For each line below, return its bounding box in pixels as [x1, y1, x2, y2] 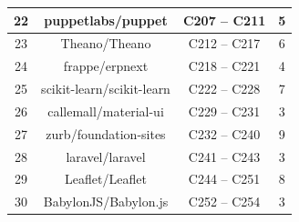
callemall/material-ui [47, 101, 164, 120]
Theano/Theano [60, 34, 151, 53]
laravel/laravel [66, 146, 146, 166]
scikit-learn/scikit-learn [41, 79, 170, 98]
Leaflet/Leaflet [65, 169, 147, 188]
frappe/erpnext [63, 56, 149, 76]
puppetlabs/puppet [44, 10, 168, 29]
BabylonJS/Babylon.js [43, 192, 169, 211]
